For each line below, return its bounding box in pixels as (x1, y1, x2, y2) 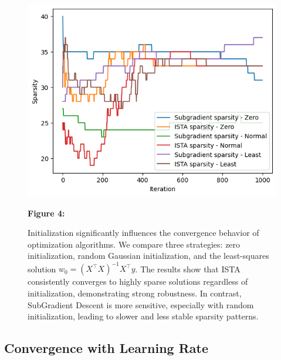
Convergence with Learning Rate (4, 339, 209, 357)
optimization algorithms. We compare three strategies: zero (28, 238, 241, 250)
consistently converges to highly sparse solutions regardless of (28, 275, 248, 288)
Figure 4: (28, 206, 65, 219)
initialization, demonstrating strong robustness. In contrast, (28, 286, 242, 299)
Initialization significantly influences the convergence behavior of (28, 226, 259, 239)
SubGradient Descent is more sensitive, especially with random (28, 298, 254, 311)
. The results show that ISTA (135, 262, 241, 275)
